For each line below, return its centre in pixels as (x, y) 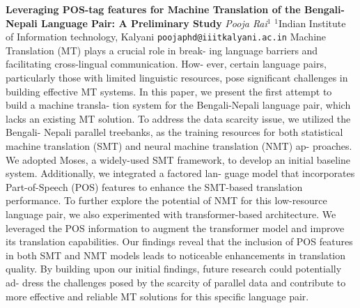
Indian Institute (312, 23)
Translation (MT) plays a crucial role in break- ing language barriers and (162, 50)
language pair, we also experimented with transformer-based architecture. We (171, 214)
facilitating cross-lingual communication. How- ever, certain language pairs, (166, 64)
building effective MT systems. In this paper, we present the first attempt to (169, 91)
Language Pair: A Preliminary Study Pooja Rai (154, 23)
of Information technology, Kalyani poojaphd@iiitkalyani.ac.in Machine (166, 37)
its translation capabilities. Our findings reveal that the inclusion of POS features (179, 241)
